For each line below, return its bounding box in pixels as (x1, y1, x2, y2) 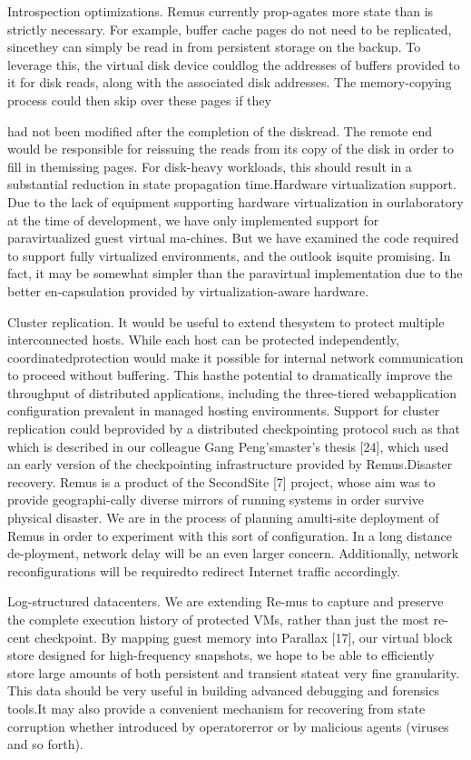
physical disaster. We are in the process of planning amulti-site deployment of (7, 508, 439, 527)
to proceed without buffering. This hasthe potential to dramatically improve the (7, 365, 453, 385)
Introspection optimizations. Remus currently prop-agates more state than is (7, 2, 434, 20)
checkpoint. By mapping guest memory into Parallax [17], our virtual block (34, 627, 453, 646)
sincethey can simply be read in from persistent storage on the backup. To (7, 37, 421, 56)
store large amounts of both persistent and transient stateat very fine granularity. (7, 663, 460, 682)
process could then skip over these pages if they (7, 90, 271, 109)
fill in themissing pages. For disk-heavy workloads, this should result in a (7, 156, 412, 175)
